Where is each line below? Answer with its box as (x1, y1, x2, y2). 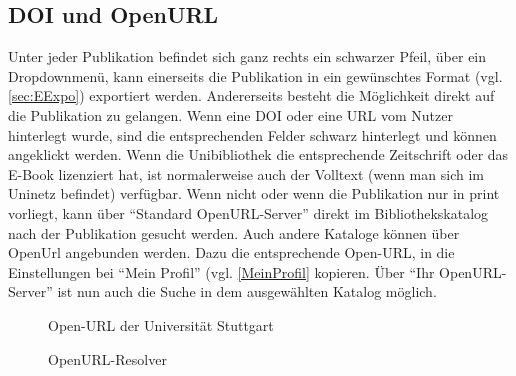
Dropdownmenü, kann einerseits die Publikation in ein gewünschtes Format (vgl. (8, 65, 503, 86)
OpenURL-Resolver (48, 348, 167, 369)
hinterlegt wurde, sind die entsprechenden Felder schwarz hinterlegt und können (8, 124, 497, 145)
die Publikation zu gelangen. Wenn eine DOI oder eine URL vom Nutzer (8, 104, 453, 125)
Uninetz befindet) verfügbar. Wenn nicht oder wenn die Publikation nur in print (8, 183, 500, 204)
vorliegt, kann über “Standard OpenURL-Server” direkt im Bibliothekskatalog (8, 202, 489, 223)
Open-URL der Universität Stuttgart (48, 314, 274, 335)
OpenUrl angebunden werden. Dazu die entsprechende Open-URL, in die (8, 242, 455, 263)
